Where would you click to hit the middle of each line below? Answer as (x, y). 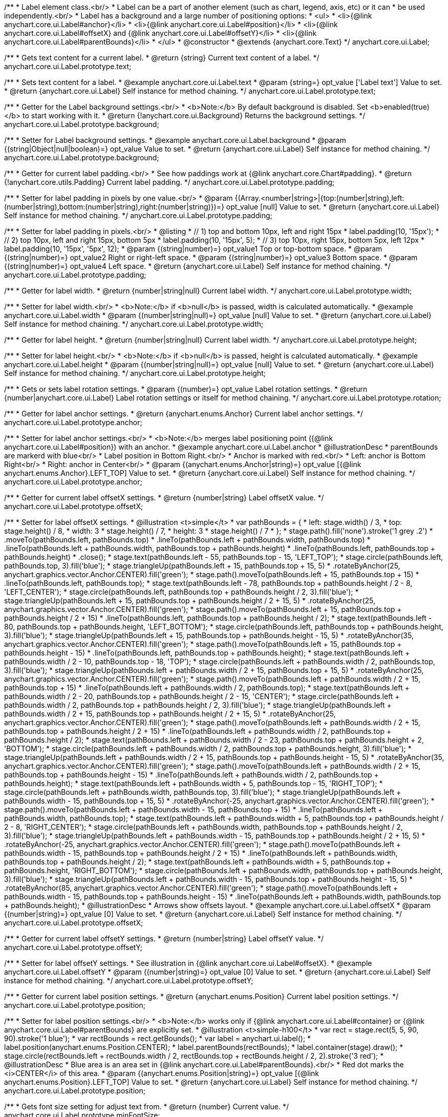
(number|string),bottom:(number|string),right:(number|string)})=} (114, 207)
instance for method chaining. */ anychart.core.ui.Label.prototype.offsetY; (129, 981)
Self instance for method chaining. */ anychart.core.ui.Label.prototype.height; (135, 373)
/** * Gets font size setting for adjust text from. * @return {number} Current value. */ (146, 1107)
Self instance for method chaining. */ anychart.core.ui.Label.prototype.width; (134, 324)
